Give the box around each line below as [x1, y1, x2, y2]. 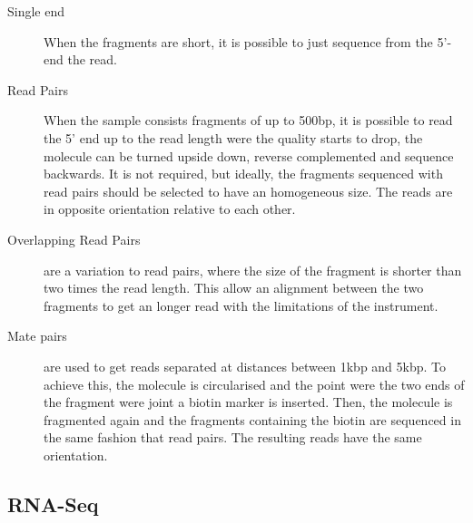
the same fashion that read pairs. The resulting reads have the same [44, 428, 422, 447]
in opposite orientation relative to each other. [44, 199, 296, 218]
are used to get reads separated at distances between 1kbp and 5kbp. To [44, 356, 447, 375]
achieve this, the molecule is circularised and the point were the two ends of [44, 374, 465, 393]
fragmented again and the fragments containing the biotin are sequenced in [44, 410, 461, 429]
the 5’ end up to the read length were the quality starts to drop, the [44, 128, 423, 147]
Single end [7, 2, 65, 20]
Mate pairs [7, 326, 67, 345]
